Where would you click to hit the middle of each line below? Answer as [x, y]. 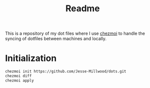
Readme [83, 9]
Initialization [31, 58]
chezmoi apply [20, 80]
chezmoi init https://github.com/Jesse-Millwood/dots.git [66, 71]
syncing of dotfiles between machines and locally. [56, 39]
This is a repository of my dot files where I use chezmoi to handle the [75, 33]
